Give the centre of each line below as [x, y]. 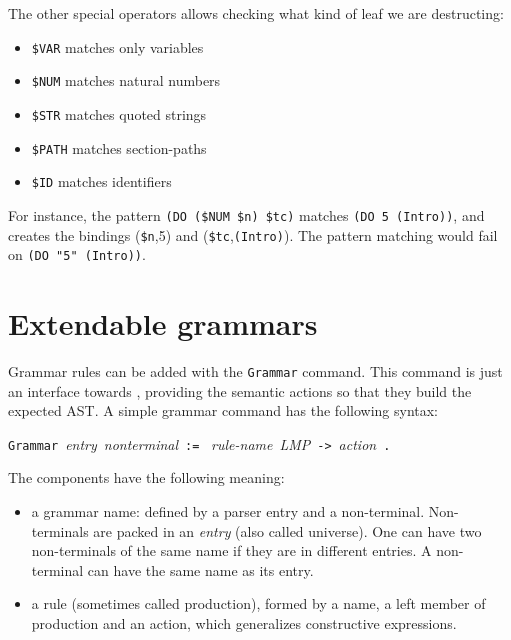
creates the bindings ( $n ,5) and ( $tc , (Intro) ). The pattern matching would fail [253, 234]
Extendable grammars [163, 323]
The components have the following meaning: [146, 477]
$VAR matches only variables [117, 46]
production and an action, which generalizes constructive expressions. [244, 623]
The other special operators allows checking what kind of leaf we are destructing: [256, 13]
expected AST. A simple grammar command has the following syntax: [223, 410]
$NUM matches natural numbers [126, 80]
